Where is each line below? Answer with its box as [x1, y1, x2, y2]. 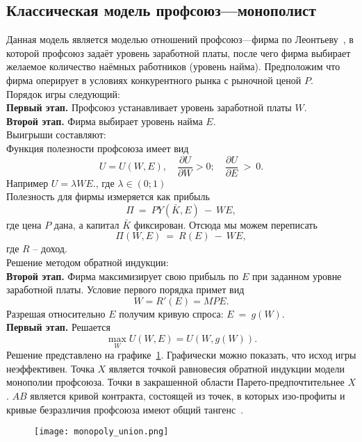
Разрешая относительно [6, 306, 106, 320]
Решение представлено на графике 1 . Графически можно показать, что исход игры [6, 347, 356, 362]
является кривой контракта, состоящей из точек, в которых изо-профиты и [30, 388, 345, 402]
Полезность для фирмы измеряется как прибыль [6, 189, 210, 204]
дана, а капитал [54, 217, 120, 231]
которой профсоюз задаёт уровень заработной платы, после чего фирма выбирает [6, 45, 351, 60]
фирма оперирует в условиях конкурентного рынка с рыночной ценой [6, 72, 302, 87]
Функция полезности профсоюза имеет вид [6, 140, 189, 155]
